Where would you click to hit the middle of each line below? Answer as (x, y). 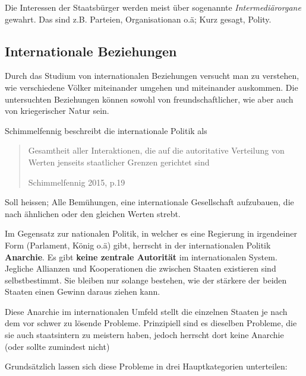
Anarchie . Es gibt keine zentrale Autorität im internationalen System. (141, 256)
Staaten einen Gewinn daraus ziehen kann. (83, 291)
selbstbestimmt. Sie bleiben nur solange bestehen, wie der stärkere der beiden (146, 280)
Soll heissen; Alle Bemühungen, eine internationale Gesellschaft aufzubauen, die (149, 202)
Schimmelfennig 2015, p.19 (77, 182)
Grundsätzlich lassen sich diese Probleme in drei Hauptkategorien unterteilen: (146, 366)
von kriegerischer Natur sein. (57, 111)
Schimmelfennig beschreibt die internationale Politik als (106, 130)
